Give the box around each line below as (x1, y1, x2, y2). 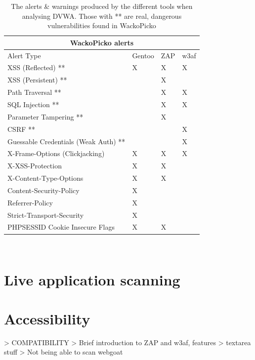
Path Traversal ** (7, 87, 61, 97)
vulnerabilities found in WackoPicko (47, 20, 156, 31)
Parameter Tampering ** (7, 111, 84, 121)
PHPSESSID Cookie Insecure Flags (7, 222, 115, 232)
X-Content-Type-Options (7, 173, 84, 183)
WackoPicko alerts (70, 37, 134, 47)
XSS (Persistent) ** (7, 75, 67, 85)
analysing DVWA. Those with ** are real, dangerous (22, 10, 182, 21)
